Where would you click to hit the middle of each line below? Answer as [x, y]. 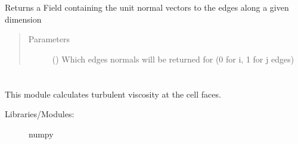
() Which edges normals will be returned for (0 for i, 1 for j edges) [173, 59]
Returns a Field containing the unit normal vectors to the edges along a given [147, 7]
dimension [23, 19]
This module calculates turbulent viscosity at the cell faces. [113, 94]
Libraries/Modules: [40, 114]
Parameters [49, 39]
